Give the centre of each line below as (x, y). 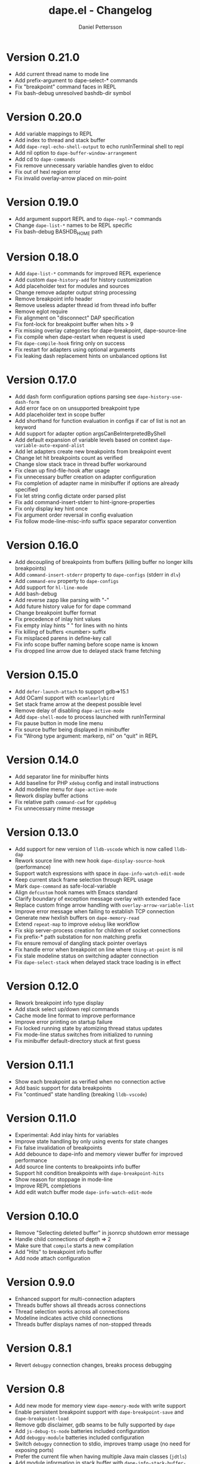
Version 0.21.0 (43, 57)
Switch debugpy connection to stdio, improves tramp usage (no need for (103, 1444)
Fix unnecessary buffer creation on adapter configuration (85, 477)
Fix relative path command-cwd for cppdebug (65, 802)
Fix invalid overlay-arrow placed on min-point (71, 178)
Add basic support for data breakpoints (63, 1088)
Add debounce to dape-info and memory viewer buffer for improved (99, 1154)
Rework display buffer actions (51, 796)
